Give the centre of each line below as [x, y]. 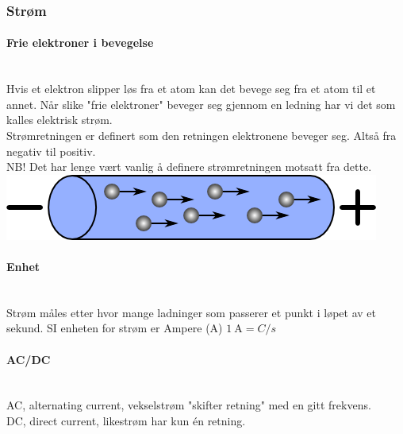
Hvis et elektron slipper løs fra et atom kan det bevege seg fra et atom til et [191, 89]
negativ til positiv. [51, 151]
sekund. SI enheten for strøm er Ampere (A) [115, 328]
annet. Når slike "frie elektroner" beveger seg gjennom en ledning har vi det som [201, 104]
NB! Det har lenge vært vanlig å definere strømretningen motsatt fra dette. [189, 167]
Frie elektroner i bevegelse [80, 43]
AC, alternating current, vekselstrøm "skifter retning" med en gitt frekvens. [189, 405]
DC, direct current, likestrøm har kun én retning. [126, 420]
